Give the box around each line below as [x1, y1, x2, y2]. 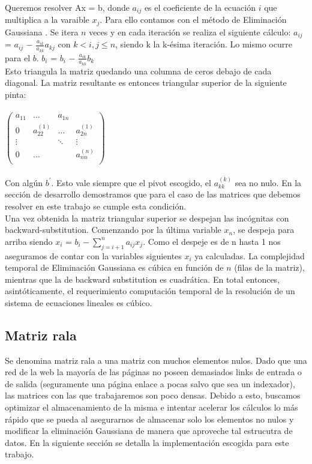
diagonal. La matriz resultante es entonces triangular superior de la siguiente [5, 76, 287, 89]
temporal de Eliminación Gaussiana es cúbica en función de [5, 261, 224, 274]
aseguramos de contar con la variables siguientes [5, 249, 182, 262]
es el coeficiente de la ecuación [144, 1, 256, 13]
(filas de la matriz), [234, 261, 305, 274]
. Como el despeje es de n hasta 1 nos [143, 235, 281, 247]
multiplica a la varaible [5, 13, 89, 26]
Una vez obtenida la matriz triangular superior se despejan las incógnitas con [5, 211, 289, 224]
